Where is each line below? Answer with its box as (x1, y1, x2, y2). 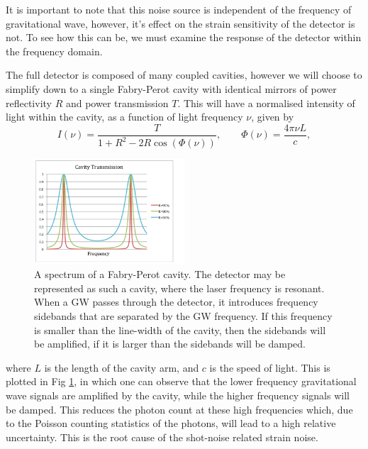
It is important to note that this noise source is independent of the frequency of (6, 2, 352, 16)
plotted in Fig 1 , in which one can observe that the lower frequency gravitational (6, 374, 357, 389)
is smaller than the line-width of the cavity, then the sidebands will (34, 322, 326, 337)
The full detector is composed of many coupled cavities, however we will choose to (6, 67, 362, 82)
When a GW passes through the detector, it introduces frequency (34, 294, 318, 309)
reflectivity (6, 95, 52, 110)
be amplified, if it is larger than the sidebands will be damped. (34, 336, 306, 351)
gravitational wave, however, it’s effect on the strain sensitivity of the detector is (6, 16, 355, 31)
